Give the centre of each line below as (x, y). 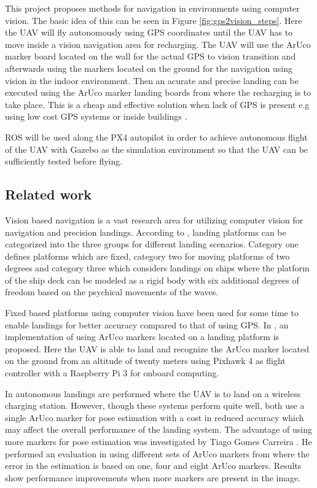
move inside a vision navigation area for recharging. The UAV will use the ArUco (158, 44)
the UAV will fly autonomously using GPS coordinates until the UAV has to (149, 32)
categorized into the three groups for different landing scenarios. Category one (152, 244)
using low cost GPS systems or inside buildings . (96, 116)
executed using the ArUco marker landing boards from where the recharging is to (158, 92)
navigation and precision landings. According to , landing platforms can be (146, 232)
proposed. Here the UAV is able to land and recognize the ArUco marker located (157, 348)
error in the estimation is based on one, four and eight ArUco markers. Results (153, 466)
